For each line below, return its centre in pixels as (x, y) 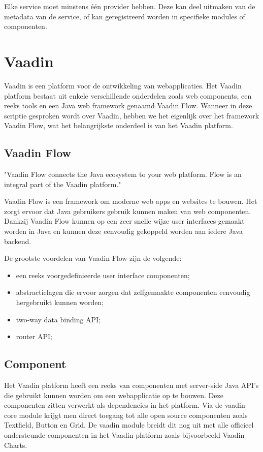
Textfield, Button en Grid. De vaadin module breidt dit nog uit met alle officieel (129, 425)
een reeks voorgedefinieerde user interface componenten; (103, 275)
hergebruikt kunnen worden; (60, 302)
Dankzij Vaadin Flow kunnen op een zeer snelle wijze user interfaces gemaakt (124, 221)
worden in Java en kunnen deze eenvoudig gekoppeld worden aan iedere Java (123, 231)
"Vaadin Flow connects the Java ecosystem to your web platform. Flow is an (123, 174)
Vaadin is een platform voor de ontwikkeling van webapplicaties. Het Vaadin (123, 85)
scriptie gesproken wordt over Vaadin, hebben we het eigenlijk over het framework (132, 115)
